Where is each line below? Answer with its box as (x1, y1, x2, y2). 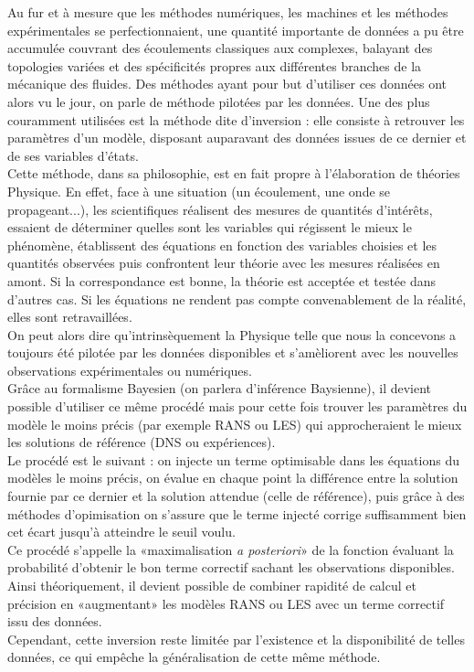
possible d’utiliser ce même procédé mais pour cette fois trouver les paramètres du (7, 397, 468, 416)
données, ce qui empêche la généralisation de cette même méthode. (7, 647, 381, 667)
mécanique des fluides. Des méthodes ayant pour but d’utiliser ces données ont (7, 74, 448, 93)
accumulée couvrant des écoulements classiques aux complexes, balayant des (7, 38, 433, 58)
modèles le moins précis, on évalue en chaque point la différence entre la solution (7, 468, 458, 487)
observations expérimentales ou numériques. (7, 360, 252, 379)
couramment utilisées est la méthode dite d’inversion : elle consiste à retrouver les (7, 110, 465, 129)
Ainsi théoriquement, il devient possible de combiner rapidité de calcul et (7, 576, 416, 594)
